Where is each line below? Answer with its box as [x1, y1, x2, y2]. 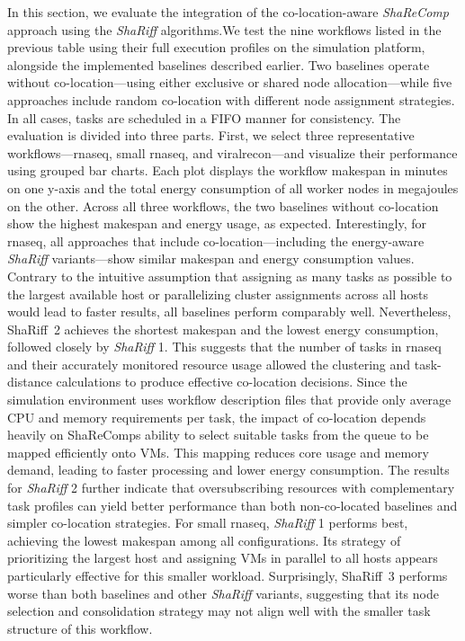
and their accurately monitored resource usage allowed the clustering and [7, 354, 411, 373]
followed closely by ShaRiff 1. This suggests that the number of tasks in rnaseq [7, 337, 442, 356]
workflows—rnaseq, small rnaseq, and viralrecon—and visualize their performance [7, 143, 458, 162]
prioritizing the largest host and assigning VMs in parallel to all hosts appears [7, 548, 438, 567]
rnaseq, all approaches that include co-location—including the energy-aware [7, 231, 425, 250]
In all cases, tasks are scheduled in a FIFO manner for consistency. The [7, 108, 401, 127]
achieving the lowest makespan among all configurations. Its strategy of [7, 530, 401, 549]
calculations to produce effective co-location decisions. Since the [56, 372, 407, 391]
